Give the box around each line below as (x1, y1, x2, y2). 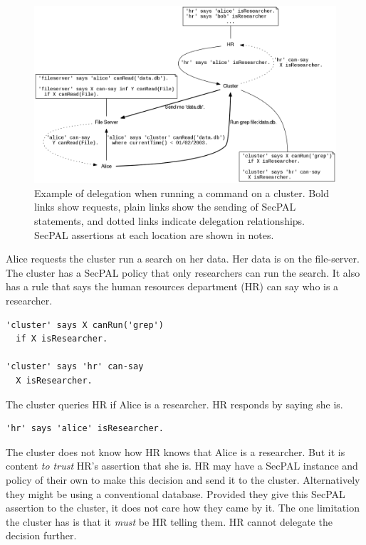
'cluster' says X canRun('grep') (6, 319, 164, 330)
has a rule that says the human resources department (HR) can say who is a (6, 279, 339, 294)
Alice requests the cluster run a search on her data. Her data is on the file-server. (6, 251, 360, 266)
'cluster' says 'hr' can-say (6, 361, 144, 372)
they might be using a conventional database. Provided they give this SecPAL (6, 486, 345, 501)
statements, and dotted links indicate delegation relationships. (34, 213, 305, 228)
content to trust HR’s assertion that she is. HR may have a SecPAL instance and (6, 458, 358, 473)
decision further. (6, 528, 77, 543)
